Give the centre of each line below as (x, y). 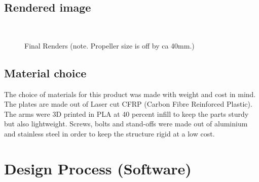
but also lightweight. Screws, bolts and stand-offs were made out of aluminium (126, 124)
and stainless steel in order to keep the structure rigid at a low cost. (109, 133)
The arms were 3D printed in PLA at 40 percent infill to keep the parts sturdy (126, 113)
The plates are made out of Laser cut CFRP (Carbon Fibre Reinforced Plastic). (128, 104)
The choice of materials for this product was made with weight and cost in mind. (130, 94)
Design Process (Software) (98, 168)
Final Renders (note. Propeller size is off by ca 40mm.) (109, 45)
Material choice (45, 73)
